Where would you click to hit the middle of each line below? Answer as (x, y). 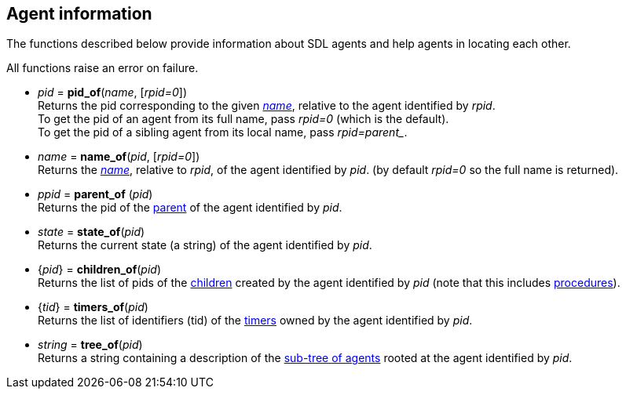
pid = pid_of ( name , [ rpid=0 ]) (112, 92)
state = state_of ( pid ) (92, 232)
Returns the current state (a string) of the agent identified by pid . (205, 245)
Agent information (79, 14)
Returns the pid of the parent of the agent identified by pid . (190, 208)
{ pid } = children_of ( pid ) (100, 270)
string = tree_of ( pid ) (90, 345)
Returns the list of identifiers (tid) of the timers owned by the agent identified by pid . (255, 321)
